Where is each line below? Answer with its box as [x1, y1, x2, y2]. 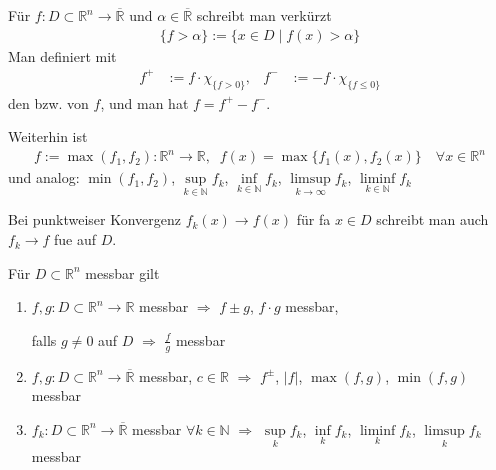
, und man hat [100, 92, 189, 113]
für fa [296, 209, 331, 230]
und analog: [8, 167, 80, 188]
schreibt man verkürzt [196, 5, 332, 25]
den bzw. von [8, 92, 89, 113]
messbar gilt [85, 262, 160, 283]
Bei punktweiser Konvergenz [8, 209, 181, 230]
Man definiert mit [8, 45, 117, 66]
